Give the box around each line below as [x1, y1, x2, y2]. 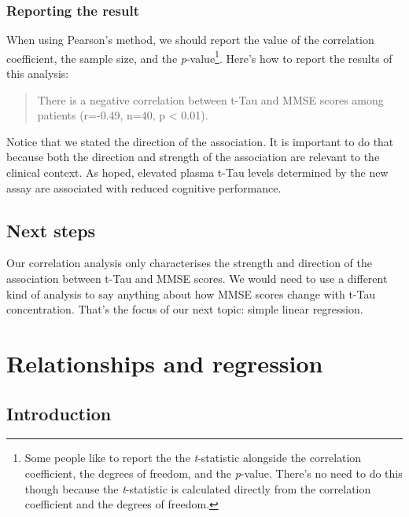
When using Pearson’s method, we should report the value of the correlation [6, 31, 374, 48]
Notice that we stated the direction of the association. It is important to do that [6, 133, 394, 149]
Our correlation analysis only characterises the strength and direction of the [6, 255, 373, 271]
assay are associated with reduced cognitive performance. [6, 179, 282, 196]
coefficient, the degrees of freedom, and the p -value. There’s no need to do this [24, 464, 403, 481]
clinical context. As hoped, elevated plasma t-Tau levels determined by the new [6, 164, 389, 181]
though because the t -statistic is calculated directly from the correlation [24, 480, 371, 497]
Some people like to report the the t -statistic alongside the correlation [24, 449, 362, 466]
